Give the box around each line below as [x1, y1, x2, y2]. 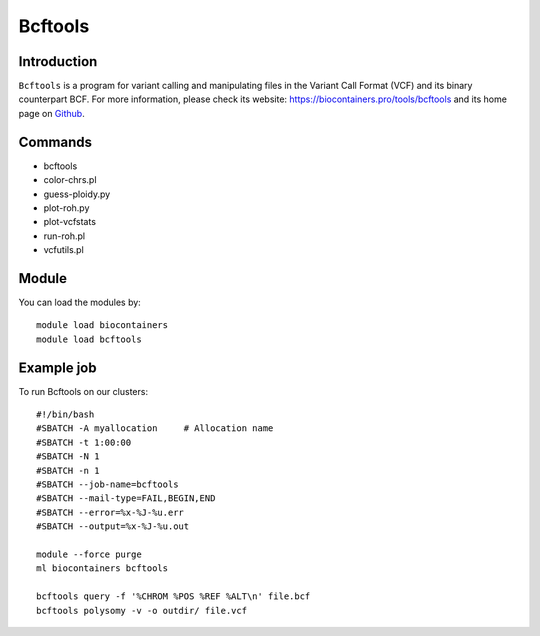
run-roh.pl [43, 230, 85, 242]
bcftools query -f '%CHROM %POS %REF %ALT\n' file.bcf [36, 591, 311, 602]
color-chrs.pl [43, 174, 97, 186]
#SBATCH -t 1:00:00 [36, 436, 132, 448]
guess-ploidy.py [43, 188, 111, 200]
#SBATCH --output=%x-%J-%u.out [36, 521, 190, 532]
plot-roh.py [43, 201, 90, 214]
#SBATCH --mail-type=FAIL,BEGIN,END [36, 493, 216, 504]
